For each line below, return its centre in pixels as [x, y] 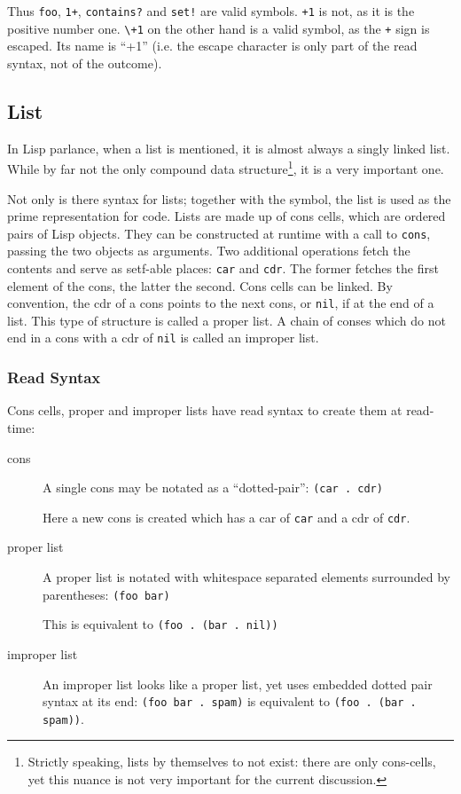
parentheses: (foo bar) [106, 594]
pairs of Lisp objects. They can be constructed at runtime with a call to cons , [219, 233]
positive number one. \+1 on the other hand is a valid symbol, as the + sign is [219, 28]
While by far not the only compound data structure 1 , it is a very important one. [226, 167]
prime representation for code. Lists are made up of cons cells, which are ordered [227, 216]
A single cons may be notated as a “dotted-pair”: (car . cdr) [213, 487]
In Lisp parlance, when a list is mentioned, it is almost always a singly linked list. [229, 148]
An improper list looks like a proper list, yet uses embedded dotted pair [238, 684]
